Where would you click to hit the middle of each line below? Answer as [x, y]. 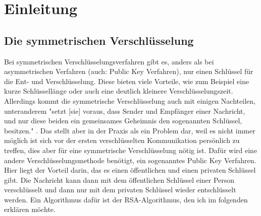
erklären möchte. [30, 209]
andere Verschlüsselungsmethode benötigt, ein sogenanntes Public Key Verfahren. [130, 160]
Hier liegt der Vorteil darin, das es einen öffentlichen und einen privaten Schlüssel [130, 170]
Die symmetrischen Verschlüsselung [99, 40]
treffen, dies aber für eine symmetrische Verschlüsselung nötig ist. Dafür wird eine [131, 150]
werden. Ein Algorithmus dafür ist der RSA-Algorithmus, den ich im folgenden [126, 199]
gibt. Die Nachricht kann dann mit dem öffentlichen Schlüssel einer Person [119, 179]
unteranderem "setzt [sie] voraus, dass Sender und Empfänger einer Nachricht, [125, 111]
